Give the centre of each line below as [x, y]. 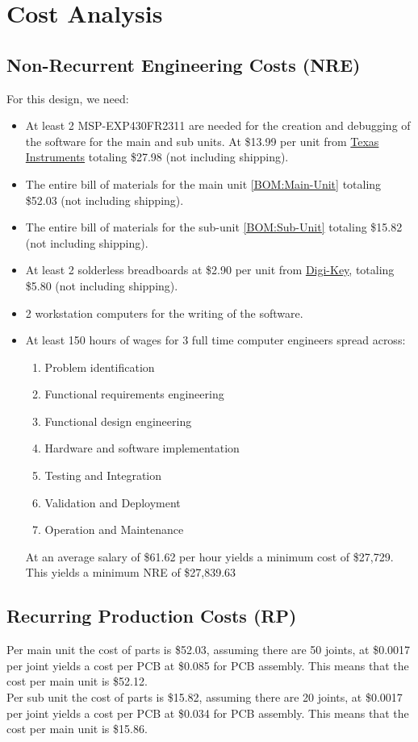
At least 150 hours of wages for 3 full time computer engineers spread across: [215, 340]
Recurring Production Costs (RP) [152, 616]
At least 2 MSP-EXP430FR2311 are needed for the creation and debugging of [218, 125]
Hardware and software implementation [142, 448]
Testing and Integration [103, 475]
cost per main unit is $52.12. [77, 681]
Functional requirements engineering [134, 394]
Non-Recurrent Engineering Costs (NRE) [184, 64]
